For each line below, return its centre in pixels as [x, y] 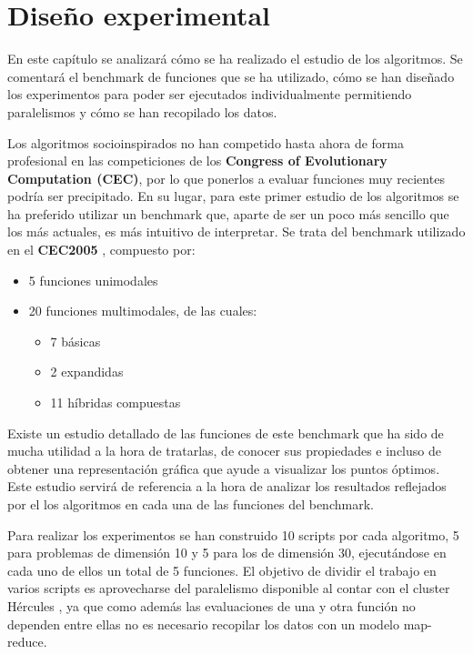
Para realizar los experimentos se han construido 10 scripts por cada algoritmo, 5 [233, 534]
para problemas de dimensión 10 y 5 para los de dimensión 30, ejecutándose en [227, 553]
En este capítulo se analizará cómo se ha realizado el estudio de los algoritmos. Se [235, 59]
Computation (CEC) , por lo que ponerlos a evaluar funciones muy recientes [226, 178]
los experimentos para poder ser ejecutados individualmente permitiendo [210, 94]
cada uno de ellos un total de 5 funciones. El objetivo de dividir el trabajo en [222, 570]
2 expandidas [87, 372]
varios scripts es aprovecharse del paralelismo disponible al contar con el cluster [229, 588]
